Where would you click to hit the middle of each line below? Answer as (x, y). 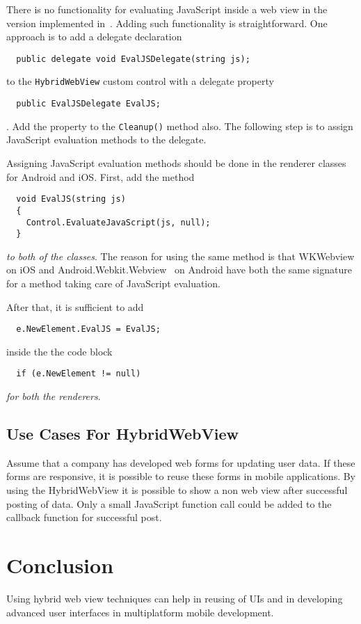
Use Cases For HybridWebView (122, 434)
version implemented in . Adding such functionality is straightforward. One (167, 23)
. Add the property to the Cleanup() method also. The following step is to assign (180, 126)
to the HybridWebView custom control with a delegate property (140, 81)
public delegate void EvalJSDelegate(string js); (133, 59)
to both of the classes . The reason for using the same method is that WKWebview (180, 256)
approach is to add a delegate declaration (94, 37)
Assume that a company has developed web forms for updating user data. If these (181, 462)
